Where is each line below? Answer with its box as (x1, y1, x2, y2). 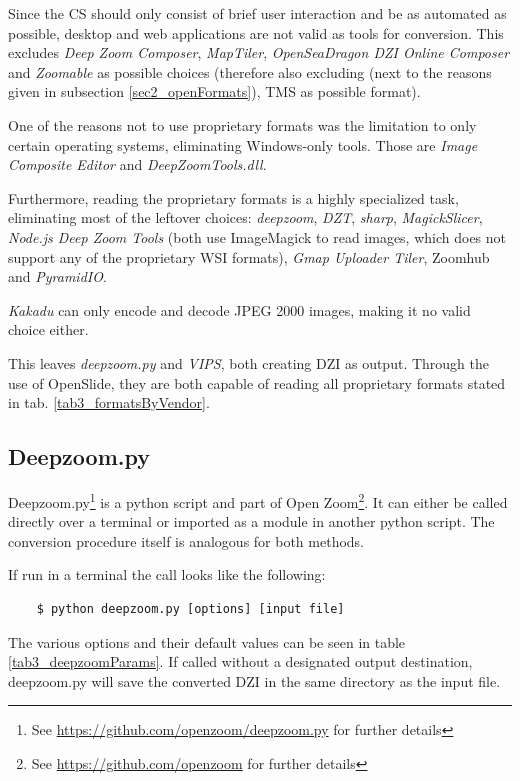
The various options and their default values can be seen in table (8, 631, 406, 652)
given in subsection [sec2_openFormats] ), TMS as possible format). (8, 81, 421, 102)
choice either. (8, 319, 89, 340)
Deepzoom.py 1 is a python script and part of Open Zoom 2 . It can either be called (8, 488, 508, 512)
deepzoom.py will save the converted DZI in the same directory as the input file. (8, 670, 501, 691)
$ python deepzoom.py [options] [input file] (36, 601, 345, 616)
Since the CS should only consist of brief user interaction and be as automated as (8, 3, 507, 23)
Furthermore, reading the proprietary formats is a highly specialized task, (8, 187, 459, 208)
